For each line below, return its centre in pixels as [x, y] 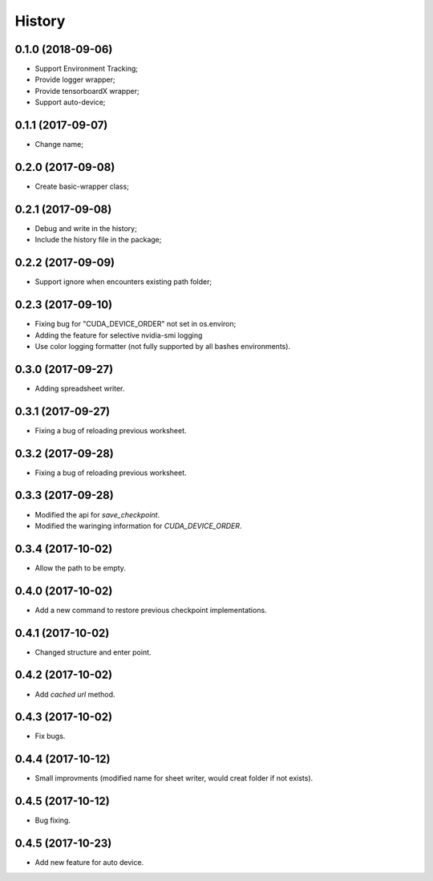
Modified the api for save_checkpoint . [97, 514]
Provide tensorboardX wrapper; [87, 91]
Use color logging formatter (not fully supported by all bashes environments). [163, 346]
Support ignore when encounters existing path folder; [123, 282]
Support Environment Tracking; [86, 69]
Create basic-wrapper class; [82, 187]
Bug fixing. [53, 820]
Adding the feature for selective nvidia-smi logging [119, 335]
